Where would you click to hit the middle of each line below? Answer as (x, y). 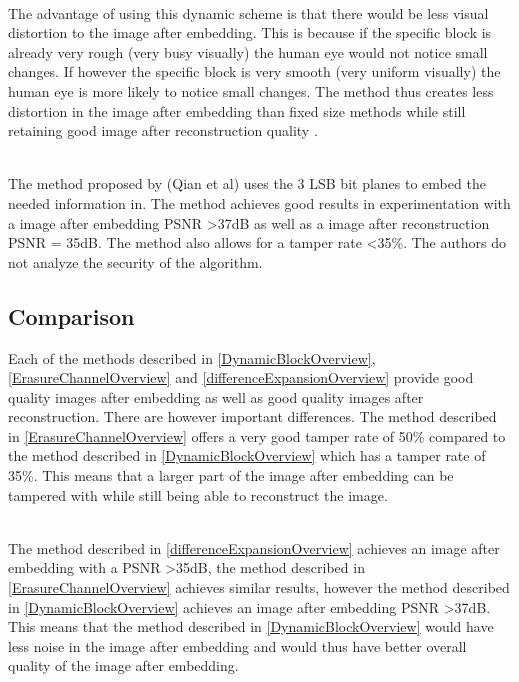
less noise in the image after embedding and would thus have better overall (237, 645)
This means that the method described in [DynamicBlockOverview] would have (251, 626)
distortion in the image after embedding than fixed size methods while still (237, 110)
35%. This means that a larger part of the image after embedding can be (231, 475)
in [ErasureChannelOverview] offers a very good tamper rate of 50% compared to (257, 435)
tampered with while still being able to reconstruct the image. (198, 494)
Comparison (71, 315)
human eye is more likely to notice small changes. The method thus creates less (251, 90)
